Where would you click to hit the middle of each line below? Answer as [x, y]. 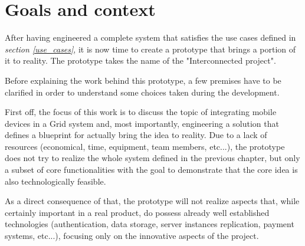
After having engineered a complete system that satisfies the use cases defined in [150, 37]
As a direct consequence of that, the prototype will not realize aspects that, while [152, 201]
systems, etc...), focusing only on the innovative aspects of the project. [132, 236]
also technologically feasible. [55, 181]
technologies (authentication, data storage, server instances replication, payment [150, 224]
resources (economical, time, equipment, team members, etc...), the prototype [145, 146]
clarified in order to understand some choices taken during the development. [142, 92]
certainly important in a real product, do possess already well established [137, 212]
